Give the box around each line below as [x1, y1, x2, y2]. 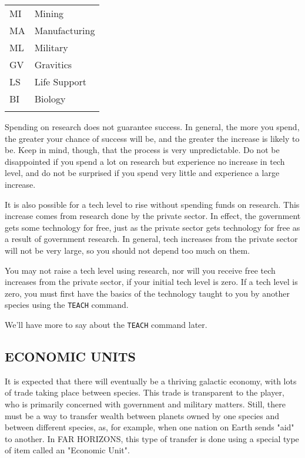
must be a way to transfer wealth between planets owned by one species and [5, 409, 280, 422]
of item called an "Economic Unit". [5, 444, 130, 456]
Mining [34, 6, 64, 20]
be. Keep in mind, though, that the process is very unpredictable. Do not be [5, 144, 280, 156]
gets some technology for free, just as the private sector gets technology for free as [5, 221, 300, 233]
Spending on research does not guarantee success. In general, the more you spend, [5, 121, 300, 132]
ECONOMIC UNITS [5, 347, 136, 366]
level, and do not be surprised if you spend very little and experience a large [5, 167, 280, 179]
